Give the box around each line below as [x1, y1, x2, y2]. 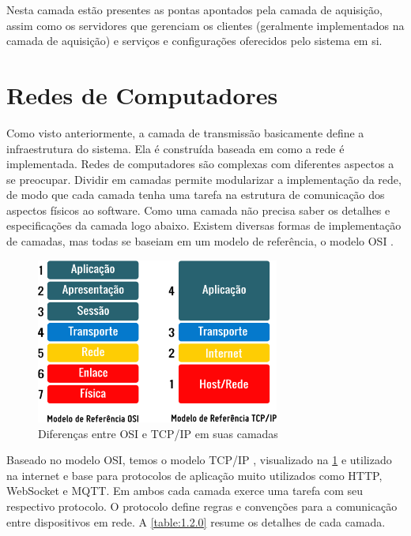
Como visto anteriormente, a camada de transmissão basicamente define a [6, 124, 364, 141]
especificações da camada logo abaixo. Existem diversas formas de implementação [6, 217, 402, 234]
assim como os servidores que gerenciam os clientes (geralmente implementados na [6, 17, 405, 33]
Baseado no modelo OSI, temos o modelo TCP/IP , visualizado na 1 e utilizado [6, 452, 392, 468]
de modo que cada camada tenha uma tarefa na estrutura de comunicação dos [6, 186, 385, 203]
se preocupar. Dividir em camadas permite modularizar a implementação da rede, [6, 171, 402, 187]
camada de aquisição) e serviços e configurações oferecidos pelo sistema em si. [6, 32, 383, 49]
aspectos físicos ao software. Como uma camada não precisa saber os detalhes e [6, 201, 390, 218]
